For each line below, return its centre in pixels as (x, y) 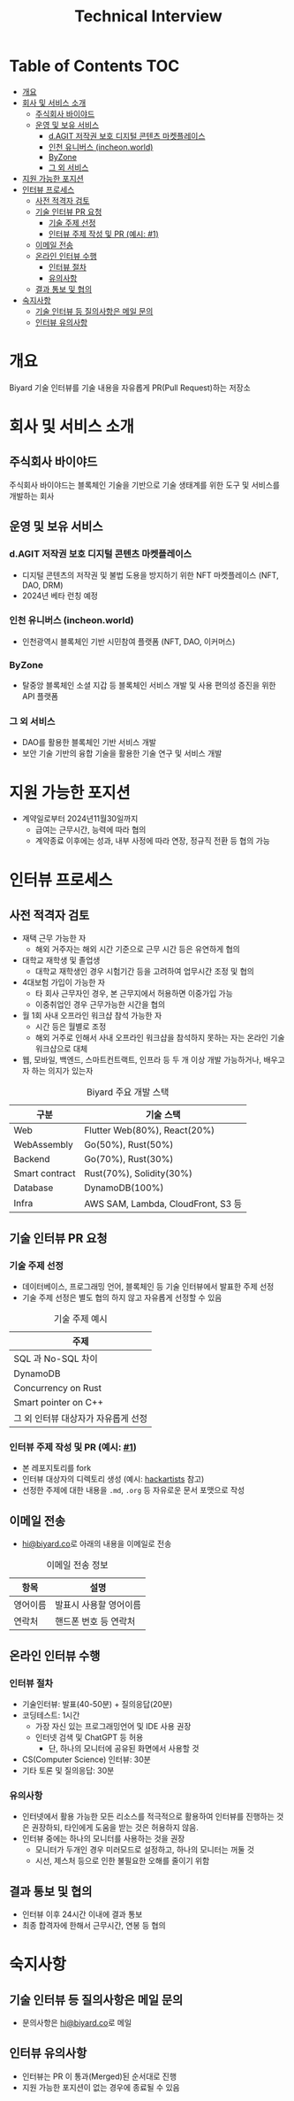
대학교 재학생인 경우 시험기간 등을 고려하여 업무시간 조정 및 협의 (144, 972)
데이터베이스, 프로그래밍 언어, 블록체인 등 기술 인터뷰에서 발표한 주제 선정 (148, 1287)
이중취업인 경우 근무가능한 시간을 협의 (100, 1004)
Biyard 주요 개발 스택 (128, 1092)
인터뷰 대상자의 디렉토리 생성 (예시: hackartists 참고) (113, 1479)
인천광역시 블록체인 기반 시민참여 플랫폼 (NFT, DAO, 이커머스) (128, 641)
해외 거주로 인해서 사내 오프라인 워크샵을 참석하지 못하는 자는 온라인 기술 (160, 1038)
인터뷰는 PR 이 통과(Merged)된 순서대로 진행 (99, 2076)
